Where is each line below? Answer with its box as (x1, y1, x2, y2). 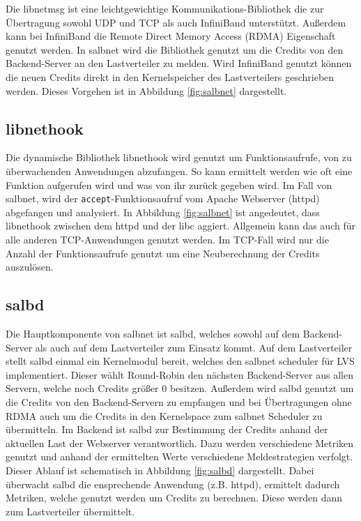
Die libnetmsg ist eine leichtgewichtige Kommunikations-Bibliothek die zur (6, 1, 324, 15)
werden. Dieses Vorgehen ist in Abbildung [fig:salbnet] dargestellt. (6, 83, 287, 98)
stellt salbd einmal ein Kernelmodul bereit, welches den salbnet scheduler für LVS (6, 354, 355, 368)
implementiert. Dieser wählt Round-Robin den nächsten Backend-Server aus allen (6, 367, 353, 382)
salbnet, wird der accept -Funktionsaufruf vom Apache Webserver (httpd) (6, 191, 320, 206)
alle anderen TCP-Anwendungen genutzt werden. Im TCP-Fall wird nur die (6, 232, 329, 246)
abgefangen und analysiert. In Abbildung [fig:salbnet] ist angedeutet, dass (6, 204, 320, 219)
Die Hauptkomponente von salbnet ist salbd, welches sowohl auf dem (6, 326, 300, 340)
